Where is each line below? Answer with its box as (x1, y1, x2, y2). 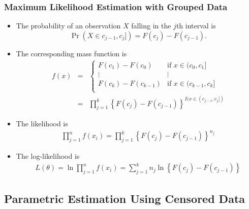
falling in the (131, 20, 171, 31)
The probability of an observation (16, 20, 121, 31)
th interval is (176, 20, 216, 31)
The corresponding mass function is (16, 48, 127, 58)
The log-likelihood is (16, 151, 80, 161)
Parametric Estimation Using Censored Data (4, 190, 245, 206)
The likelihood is (16, 118, 68, 129)
